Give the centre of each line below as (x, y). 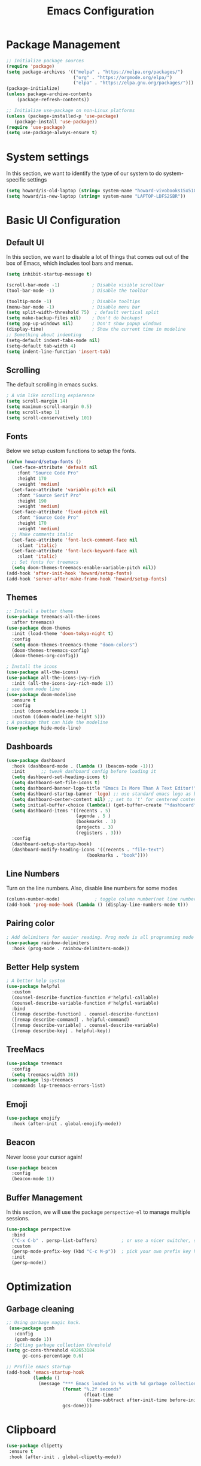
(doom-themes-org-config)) (45, 656)
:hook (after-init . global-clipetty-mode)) (65, 1457)
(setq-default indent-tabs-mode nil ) (53, 340)
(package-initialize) (33, 89)
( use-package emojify (33, 1118)
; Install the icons (32, 667)
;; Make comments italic (42, 534)
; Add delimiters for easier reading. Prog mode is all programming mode (100, 937)
